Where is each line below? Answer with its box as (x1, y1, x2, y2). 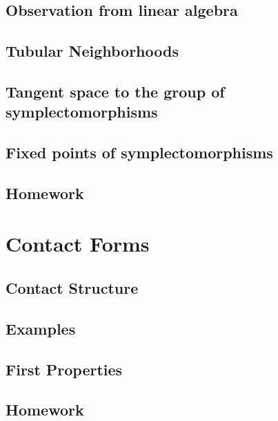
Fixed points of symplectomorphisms (6, 142, 273, 163)
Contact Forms (6, 230, 150, 258)
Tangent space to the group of (6, 80, 225, 102)
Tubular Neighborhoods (6, 40, 179, 62)
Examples (6, 317, 76, 339)
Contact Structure (6, 277, 139, 299)
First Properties (6, 358, 123, 380)
